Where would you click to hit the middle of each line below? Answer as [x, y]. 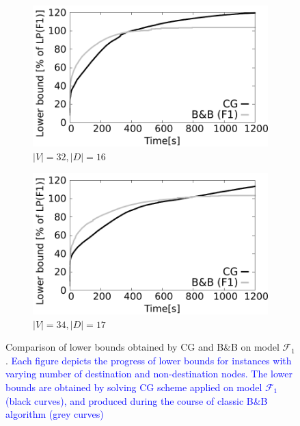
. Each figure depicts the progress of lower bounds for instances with [149, 360]
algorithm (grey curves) [55, 414]
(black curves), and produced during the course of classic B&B [137, 400]
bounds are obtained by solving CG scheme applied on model [134, 387]
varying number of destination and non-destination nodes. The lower [149, 374]
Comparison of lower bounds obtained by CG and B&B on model [142, 347]
